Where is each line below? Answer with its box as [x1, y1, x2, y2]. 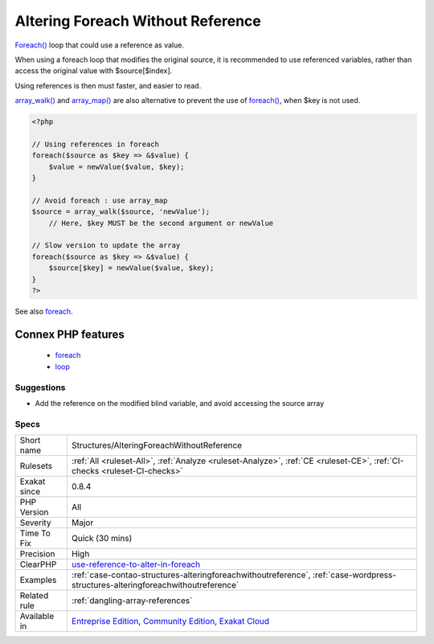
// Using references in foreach [31, 139, 160, 149]
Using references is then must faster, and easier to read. [14, 80, 202, 90]
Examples [19, 575, 57, 586]
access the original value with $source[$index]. [14, 66, 173, 76]
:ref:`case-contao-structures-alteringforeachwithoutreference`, [71, 569, 311, 580]
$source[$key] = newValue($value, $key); [48, 264, 215, 273]
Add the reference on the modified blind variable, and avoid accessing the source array [35, 398, 325, 408]
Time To [19, 527, 51, 539]
